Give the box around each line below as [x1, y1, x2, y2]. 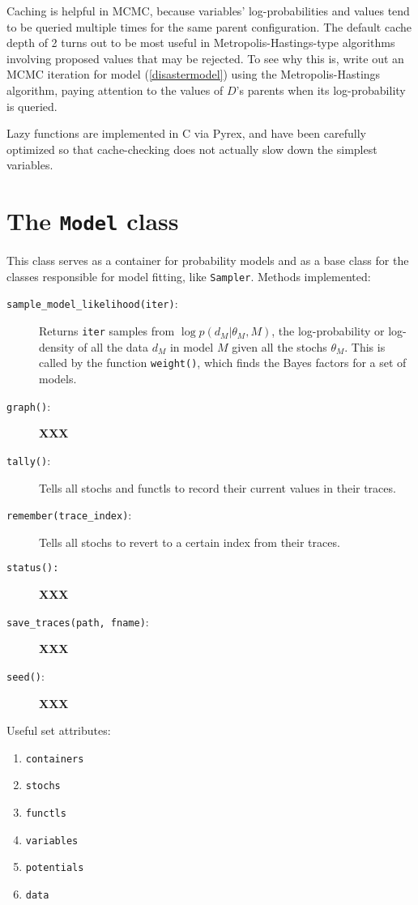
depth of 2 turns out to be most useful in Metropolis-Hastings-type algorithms [6, 34, 395, 51]
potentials [25, 862, 84, 874]
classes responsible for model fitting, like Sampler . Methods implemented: [6, 267, 371, 284]
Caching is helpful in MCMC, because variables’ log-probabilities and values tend [6, 2, 410, 19]
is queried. [6, 97, 58, 114]
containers [25, 753, 84, 765]
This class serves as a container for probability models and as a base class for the [6, 252, 409, 269]
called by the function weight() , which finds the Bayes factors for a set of [39, 354, 407, 371]
